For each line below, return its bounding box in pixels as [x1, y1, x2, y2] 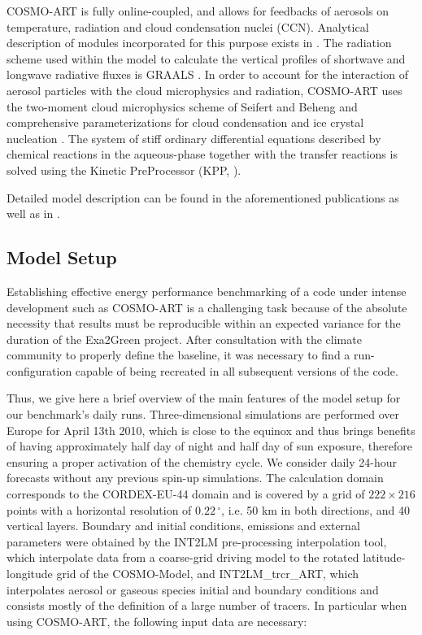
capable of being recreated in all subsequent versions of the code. [75, 362, 398, 379]
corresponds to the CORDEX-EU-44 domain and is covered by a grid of [7, 485, 365, 502]
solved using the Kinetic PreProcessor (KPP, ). [7, 161, 241, 178]
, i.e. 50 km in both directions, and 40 [221, 501, 411, 518]
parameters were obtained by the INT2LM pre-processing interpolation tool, [7, 533, 387, 550]
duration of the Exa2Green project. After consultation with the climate [7, 330, 362, 347]
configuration [7, 362, 72, 379]
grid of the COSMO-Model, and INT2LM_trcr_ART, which [56, 565, 359, 582]
